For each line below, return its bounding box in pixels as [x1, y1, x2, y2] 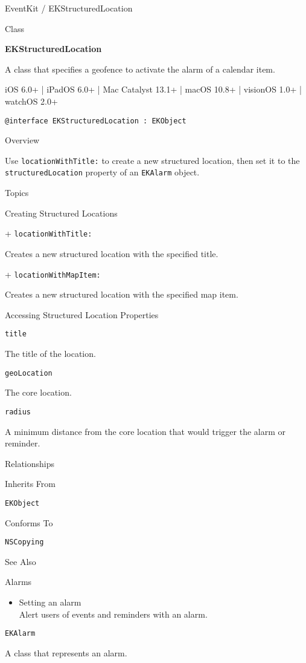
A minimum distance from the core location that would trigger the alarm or [5, 425, 286, 437]
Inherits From [5, 477, 56, 490]
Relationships [5, 457, 55, 469]
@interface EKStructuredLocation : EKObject [5, 116, 186, 125]
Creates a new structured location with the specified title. [5, 247, 218, 260]
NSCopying [5, 538, 44, 547]
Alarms [5, 575, 32, 588]
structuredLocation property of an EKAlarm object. [5, 166, 200, 178]
